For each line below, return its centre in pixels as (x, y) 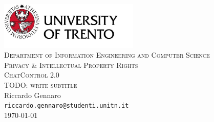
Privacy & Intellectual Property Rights (71, 65)
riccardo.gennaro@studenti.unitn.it (67, 106)
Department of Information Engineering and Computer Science (107, 55)
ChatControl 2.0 (32, 75)
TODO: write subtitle (41, 85)
